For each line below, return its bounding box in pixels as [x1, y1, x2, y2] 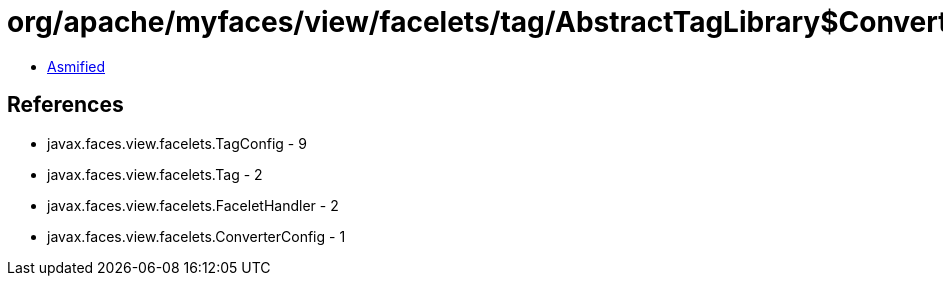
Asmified [47, 57, 106, 75]
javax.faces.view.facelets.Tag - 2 [47, 165, 263, 183]
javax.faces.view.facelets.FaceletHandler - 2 [47, 196, 339, 214]
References [7, 92, 124, 118]
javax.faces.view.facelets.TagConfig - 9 [47, 134, 307, 152]
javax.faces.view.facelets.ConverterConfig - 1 [47, 227, 346, 245]
